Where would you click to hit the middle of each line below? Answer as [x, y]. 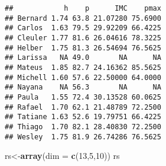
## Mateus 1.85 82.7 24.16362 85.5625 [83, 67]
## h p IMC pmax [83, 8]
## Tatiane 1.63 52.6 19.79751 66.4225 [83, 117]
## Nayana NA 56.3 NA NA [83, 87]
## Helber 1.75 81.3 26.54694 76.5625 [83, 48]
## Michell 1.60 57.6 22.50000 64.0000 [83, 77]
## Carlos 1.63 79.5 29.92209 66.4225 [83, 28]
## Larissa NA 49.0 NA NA [83, 58]
